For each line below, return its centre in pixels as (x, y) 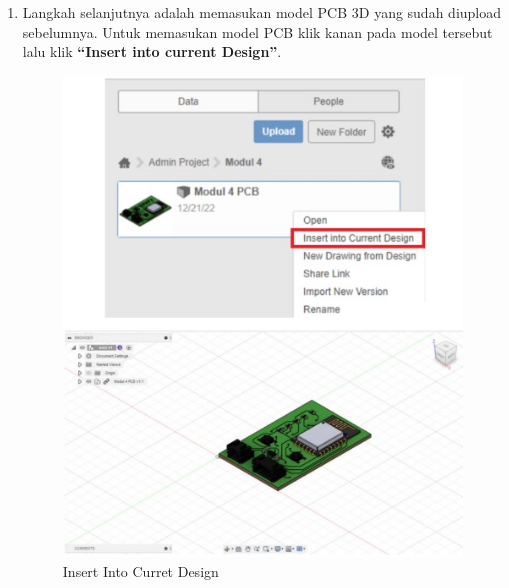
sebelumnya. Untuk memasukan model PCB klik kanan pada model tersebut (257, 31)
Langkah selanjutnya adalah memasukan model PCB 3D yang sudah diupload (262, 12)
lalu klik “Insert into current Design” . (152, 51)
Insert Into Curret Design (140, 570)
